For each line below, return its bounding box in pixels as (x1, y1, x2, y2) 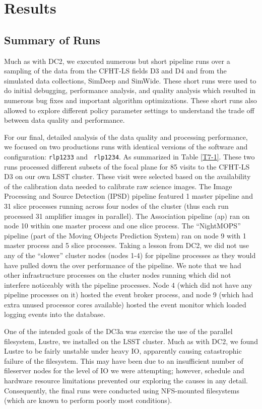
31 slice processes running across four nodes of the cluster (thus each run (4, 200, 229, 211)
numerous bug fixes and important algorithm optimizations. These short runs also (4, 95, 257, 105)
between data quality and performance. (4, 115, 125, 125)
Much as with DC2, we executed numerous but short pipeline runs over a (4, 55, 230, 66)
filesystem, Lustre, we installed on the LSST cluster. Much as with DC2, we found (4, 336, 258, 346)
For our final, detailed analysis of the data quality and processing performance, (4, 131, 248, 142)
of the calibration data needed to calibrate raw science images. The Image (4, 181, 232, 191)
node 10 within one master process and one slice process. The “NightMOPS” (4, 220, 241, 231)
